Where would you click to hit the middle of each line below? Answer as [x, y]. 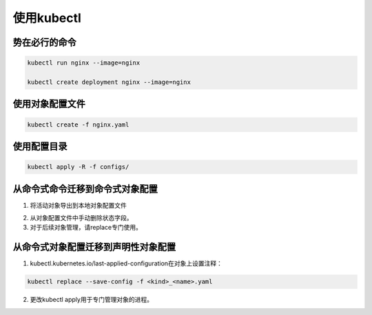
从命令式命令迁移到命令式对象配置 [85, 189]
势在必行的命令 [44, 42]
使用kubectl [47, 18]
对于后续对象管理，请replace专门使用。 [86, 228]
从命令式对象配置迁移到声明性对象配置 [94, 247]
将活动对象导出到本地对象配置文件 [78, 205]
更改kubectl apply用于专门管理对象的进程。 [91, 300]
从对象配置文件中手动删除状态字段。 [81, 218]
